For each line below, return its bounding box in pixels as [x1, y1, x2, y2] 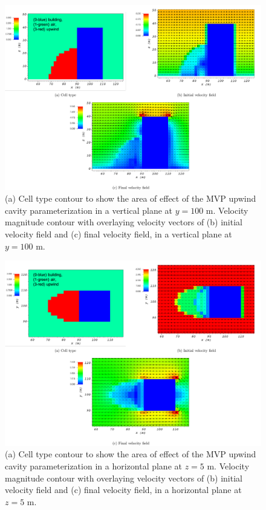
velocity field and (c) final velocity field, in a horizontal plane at [5, 483, 242, 496]
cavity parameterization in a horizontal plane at [5, 459, 182, 472]
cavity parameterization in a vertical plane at [5, 204, 173, 216]
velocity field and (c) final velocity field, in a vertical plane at [5, 227, 232, 240]
